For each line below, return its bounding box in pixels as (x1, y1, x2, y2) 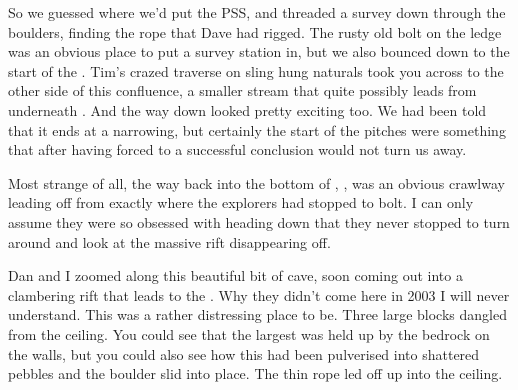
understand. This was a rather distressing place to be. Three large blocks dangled (8, 304, 507, 325)
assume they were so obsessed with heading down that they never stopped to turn (8, 211, 510, 232)
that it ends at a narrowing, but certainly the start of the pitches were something (8, 119, 506, 140)
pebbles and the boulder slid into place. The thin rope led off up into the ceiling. (8, 363, 503, 384)
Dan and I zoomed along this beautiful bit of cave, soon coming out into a (8, 265, 463, 286)
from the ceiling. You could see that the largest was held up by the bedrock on (8, 323, 490, 344)
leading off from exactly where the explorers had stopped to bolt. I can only (8, 192, 474, 213)
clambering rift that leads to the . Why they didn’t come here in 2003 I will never (8, 284, 510, 305)
